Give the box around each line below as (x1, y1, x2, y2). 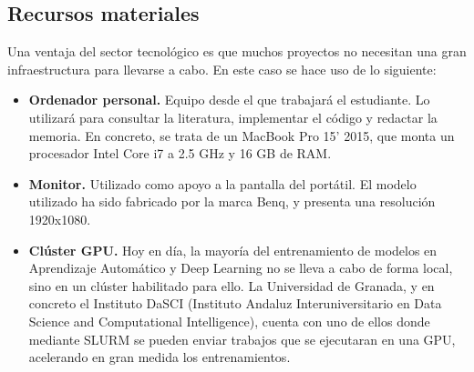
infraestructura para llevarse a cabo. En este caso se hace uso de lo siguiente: (7, 59, 437, 78)
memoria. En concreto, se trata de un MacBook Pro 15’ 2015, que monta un (28, 126, 455, 145)
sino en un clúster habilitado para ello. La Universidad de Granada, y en (28, 276, 435, 295)
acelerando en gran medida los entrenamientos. (28, 347, 291, 367)
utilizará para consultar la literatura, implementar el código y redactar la (28, 107, 438, 126)
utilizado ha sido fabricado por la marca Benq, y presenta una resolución (28, 192, 436, 211)
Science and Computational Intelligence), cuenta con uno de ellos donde (28, 311, 430, 330)
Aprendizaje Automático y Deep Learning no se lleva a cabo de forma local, (28, 258, 453, 277)
